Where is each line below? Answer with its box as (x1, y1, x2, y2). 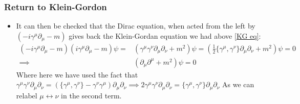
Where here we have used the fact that (16, 69, 138, 80)
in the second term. (61, 90, 122, 100)
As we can (222, 79, 254, 90)
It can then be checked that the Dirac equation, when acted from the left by (16, 20, 255, 31)
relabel (16, 90, 37, 100)
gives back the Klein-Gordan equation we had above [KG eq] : (69, 30, 261, 41)
